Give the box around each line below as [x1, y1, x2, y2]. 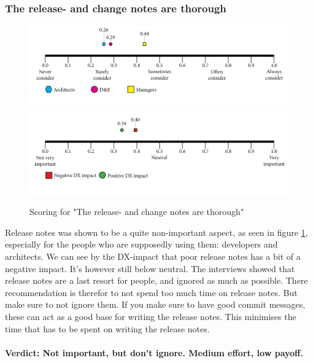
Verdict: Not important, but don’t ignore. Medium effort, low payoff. [5, 346, 303, 359]
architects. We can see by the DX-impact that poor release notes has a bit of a [5, 249, 301, 262]
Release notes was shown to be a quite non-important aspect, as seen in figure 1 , [5, 225, 308, 238]
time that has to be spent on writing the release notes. [5, 322, 210, 335]
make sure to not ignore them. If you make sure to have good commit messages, [5, 298, 306, 311]
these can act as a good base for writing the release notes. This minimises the [5, 310, 296, 322]
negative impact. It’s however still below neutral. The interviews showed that [5, 262, 295, 275]
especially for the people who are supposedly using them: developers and [5, 238, 278, 251]
